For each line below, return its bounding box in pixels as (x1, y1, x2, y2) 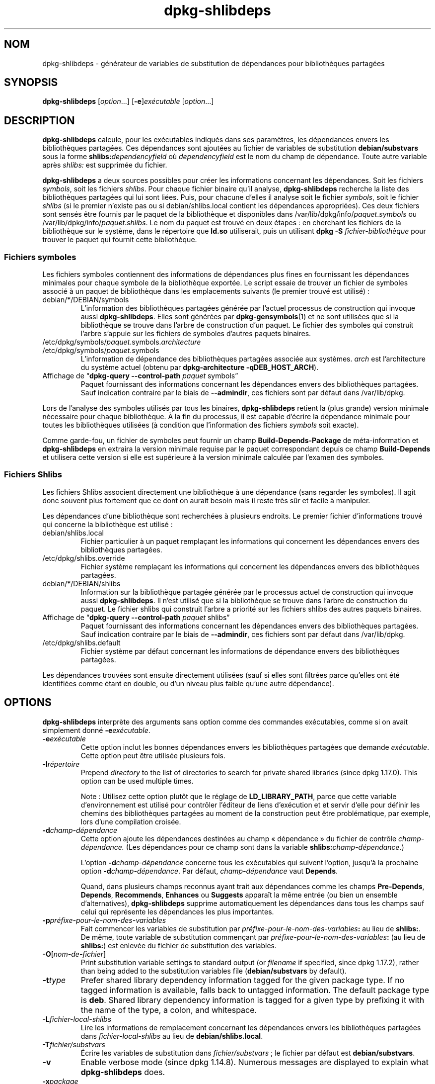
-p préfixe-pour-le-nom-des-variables (42, 915, 166, 924)
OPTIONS (4, 696, 52, 709)
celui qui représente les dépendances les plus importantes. (80, 907, 274, 916)
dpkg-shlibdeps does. (80, 1067, 165, 1077)
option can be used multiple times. (80, 776, 194, 785)
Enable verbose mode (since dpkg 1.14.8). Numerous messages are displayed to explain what (80, 1057, 429, 1067)
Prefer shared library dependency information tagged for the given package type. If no (80, 975, 405, 985)
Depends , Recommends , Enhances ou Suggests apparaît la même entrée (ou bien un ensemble (80, 890, 398, 899)
